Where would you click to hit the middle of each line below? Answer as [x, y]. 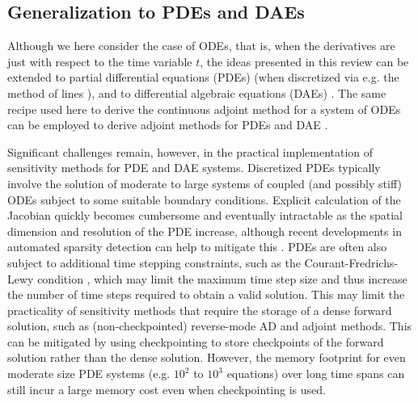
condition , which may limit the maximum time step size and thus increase [222, 278]
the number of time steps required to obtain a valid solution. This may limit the [206, 294]
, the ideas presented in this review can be [304, 61]
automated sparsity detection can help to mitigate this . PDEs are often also [197, 247]
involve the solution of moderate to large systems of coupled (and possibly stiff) [205, 183]
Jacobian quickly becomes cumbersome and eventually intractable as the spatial [205, 215]
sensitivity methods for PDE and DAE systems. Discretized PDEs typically [194, 168]
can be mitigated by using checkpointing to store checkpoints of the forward [196, 341]
